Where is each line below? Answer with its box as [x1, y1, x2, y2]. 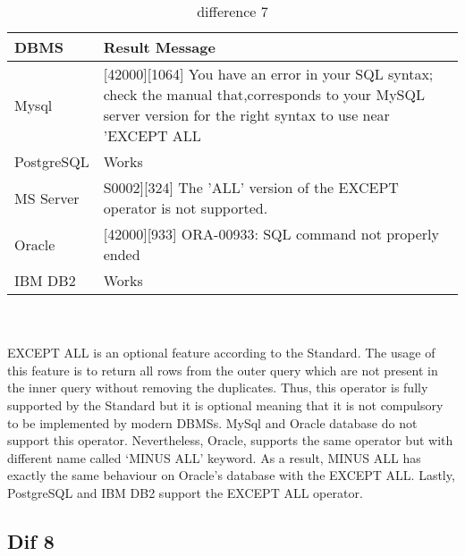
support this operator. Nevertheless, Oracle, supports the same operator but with [7, 431, 453, 450]
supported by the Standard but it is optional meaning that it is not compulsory [7, 395, 444, 414]
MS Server [14, 187, 80, 208]
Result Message [103, 37, 216, 57]
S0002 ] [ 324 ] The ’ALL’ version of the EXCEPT [103, 177, 399, 198]
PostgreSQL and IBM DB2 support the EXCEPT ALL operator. [7, 483, 363, 501]
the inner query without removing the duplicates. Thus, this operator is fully [7, 378, 428, 397]
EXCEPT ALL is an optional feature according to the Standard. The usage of [7, 343, 435, 362]
